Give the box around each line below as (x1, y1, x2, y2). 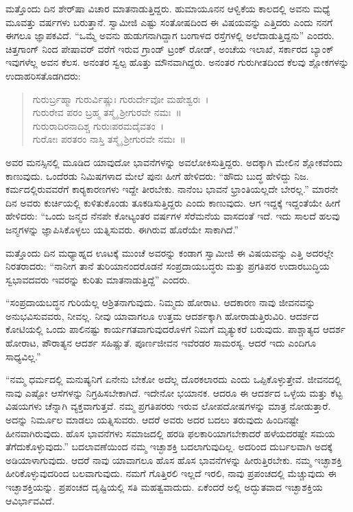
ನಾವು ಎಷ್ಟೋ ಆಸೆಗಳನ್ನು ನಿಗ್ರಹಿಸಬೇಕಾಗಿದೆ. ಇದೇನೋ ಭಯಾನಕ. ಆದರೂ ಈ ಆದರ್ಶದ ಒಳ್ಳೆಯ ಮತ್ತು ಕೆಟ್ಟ (5, 385, 343, 399)
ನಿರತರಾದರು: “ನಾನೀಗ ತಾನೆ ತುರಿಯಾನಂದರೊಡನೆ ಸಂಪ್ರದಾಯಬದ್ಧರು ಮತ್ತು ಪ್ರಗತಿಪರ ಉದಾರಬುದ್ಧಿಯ (5, 259, 330, 273)
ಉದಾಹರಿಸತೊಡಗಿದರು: (5, 68, 81, 82)
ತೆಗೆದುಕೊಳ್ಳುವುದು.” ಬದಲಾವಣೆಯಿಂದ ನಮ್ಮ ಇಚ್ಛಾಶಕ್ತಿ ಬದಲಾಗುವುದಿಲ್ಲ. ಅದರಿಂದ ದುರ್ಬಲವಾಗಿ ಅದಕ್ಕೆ (5, 439, 332, 454)
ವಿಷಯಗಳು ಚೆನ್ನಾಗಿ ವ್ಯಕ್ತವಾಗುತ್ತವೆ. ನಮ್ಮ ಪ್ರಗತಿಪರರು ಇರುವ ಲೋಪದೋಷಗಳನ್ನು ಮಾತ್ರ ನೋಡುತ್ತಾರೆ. (5, 399, 331, 413)
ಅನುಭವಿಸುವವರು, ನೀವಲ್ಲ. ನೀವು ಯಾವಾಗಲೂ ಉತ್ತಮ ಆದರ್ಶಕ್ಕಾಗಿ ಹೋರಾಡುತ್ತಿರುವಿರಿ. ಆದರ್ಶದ (5, 308, 319, 323)
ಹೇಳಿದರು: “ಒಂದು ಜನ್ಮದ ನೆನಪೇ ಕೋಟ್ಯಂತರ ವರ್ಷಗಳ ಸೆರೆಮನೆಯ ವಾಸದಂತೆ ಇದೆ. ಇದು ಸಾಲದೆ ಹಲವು (5, 209, 340, 223)
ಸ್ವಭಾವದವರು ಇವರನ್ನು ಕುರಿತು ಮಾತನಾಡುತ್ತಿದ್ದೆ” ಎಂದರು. (5, 272, 190, 286)
